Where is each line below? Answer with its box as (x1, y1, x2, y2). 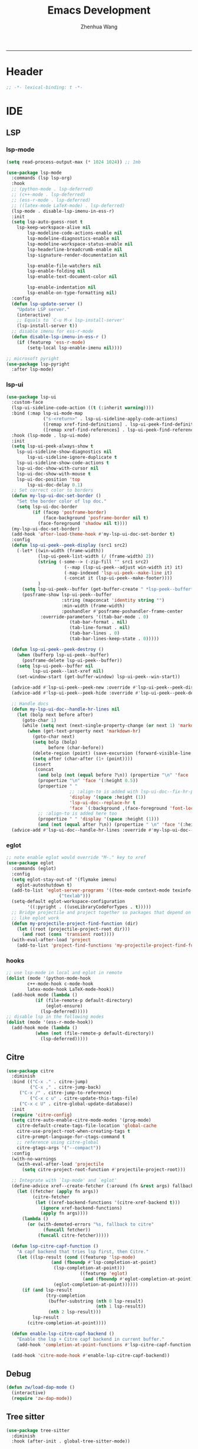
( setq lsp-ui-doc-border (16, 504, 78, 510)
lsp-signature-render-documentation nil (27, 252, 128, 258)
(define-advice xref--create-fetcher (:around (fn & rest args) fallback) (11, 1183, 196, 1189)
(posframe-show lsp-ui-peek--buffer (21, 592, 112, 598)
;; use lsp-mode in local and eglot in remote (6, 970, 123, 976)
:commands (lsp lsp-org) (11, 175, 72, 181)
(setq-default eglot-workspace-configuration (11, 899, 126, 905)
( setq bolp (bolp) (32, 740, 78, 745)
